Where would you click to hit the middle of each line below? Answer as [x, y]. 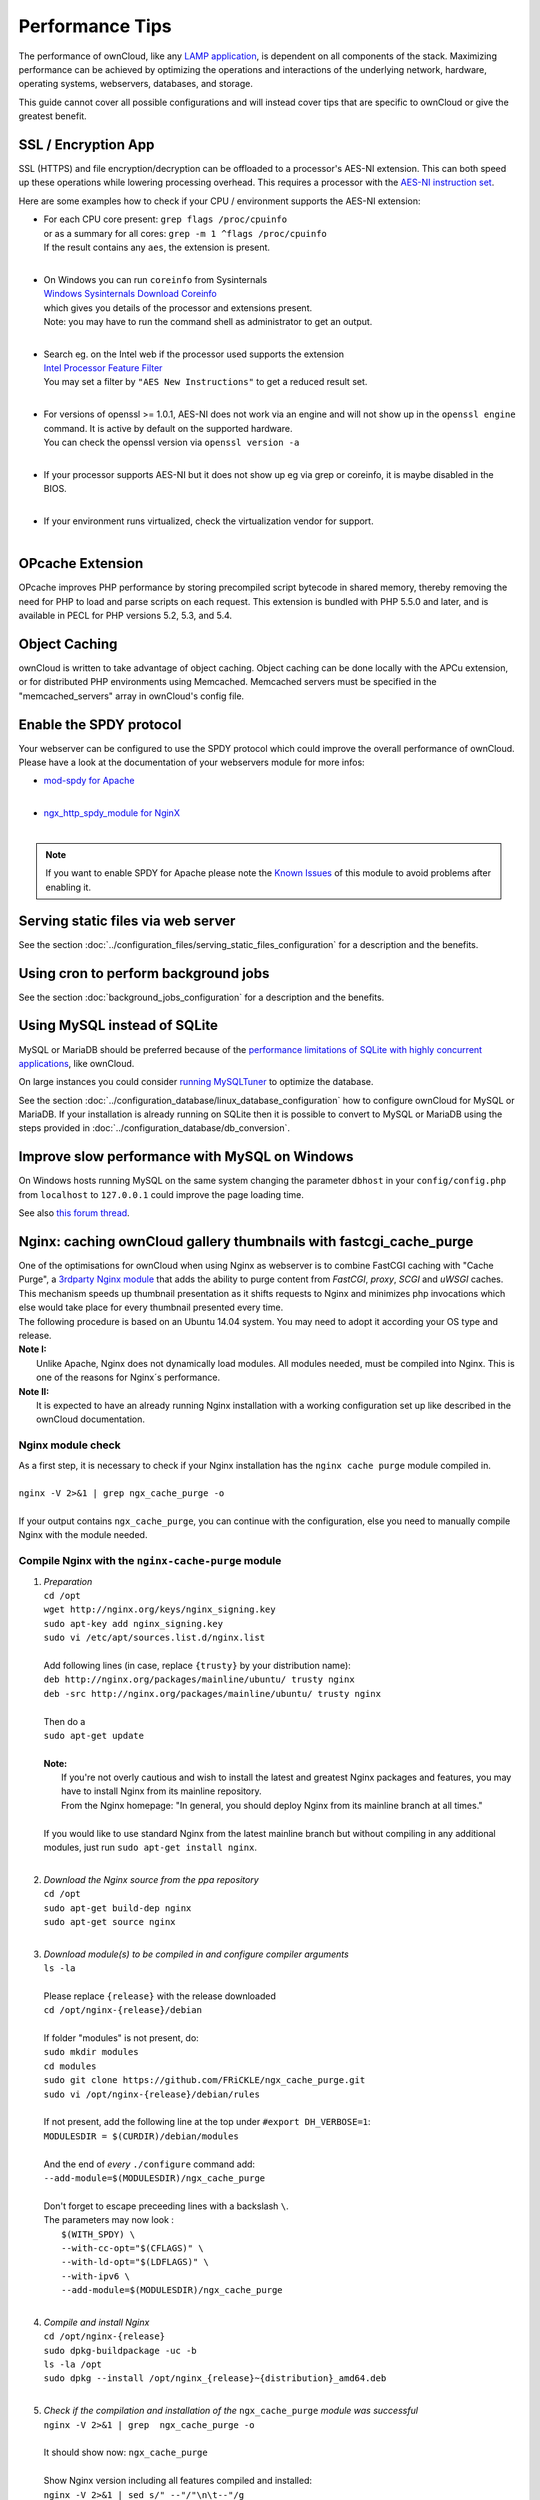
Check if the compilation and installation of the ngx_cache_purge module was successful [231, 2411]
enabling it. [68, 887]
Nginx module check [69, 1445]
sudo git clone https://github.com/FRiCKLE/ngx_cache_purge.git [204, 2080]
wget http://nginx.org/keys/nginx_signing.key [159, 1609]
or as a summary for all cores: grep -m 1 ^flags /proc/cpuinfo [185, 233]
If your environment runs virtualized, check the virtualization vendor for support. [208, 521]
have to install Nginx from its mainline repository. [161, 1791]
